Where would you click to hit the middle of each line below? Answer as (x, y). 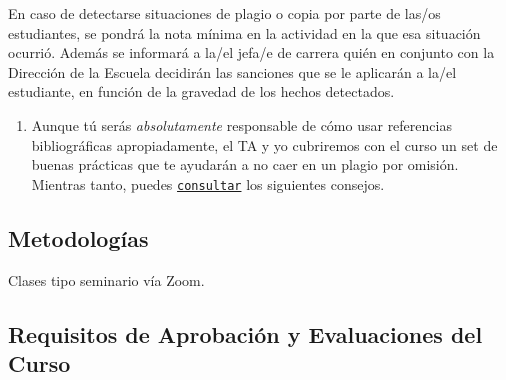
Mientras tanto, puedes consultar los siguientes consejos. (208, 183)
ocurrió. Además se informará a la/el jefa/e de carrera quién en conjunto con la (251, 52)
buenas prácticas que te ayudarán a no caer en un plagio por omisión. (245, 164)
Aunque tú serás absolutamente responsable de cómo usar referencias (241, 124)
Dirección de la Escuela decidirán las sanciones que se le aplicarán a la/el (232, 71)
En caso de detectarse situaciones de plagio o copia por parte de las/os (224, 13)
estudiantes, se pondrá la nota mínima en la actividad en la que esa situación (244, 32)
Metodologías (78, 237)
